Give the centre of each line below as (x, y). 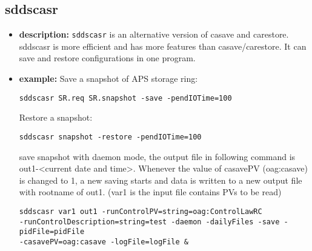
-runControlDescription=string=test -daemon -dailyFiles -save (149, 222)
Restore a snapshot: (56, 117)
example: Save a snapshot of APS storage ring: (108, 79)
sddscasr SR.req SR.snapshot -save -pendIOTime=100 (125, 98)
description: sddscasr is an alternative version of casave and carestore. (154, 34)
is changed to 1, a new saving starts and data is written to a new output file (161, 180)
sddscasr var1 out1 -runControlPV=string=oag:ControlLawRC (141, 211)
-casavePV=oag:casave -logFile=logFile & (104, 242)
